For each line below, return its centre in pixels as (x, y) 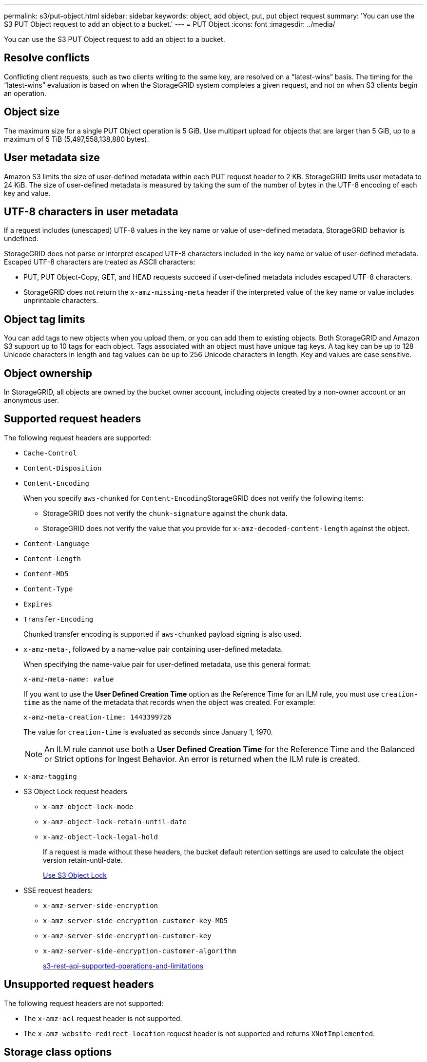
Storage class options (58, 1052)
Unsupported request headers (79, 985)
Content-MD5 (46, 574)
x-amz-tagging (50, 776)
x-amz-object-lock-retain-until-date (115, 822)
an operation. (25, 93)
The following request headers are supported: (78, 437)
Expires (38, 604)
